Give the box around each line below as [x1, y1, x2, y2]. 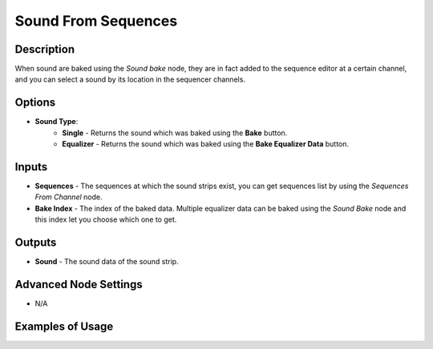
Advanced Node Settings [14, 277, 144, 291]
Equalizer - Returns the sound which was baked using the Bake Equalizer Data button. [62, 139, 349, 149]
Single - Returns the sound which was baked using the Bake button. [62, 128, 288, 138]
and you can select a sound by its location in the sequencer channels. [14, 74, 246, 84]
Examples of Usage [14, 319, 114, 333]
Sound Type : [34, 117, 79, 126]
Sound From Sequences [14, 12, 178, 30]
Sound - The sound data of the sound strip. [34, 257, 180, 267]
